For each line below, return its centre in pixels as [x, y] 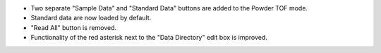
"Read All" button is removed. [74, 27]
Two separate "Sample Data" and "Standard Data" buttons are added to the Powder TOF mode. [169, 8]
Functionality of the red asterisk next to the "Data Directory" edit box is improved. [149, 38]
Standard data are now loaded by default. [91, 18]
